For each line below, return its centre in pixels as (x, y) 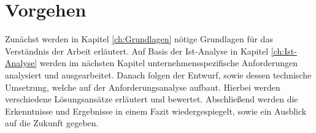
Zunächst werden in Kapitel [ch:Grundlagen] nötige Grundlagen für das (139, 39)
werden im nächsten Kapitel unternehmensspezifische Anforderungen (168, 63)
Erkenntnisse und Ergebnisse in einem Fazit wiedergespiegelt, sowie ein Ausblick (156, 111)
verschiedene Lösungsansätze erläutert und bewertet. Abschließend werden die (152, 99)
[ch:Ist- (284, 51)
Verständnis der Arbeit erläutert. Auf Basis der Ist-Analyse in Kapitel (137, 51)
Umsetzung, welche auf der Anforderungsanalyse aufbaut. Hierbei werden (143, 87)
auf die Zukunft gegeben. (52, 123)
